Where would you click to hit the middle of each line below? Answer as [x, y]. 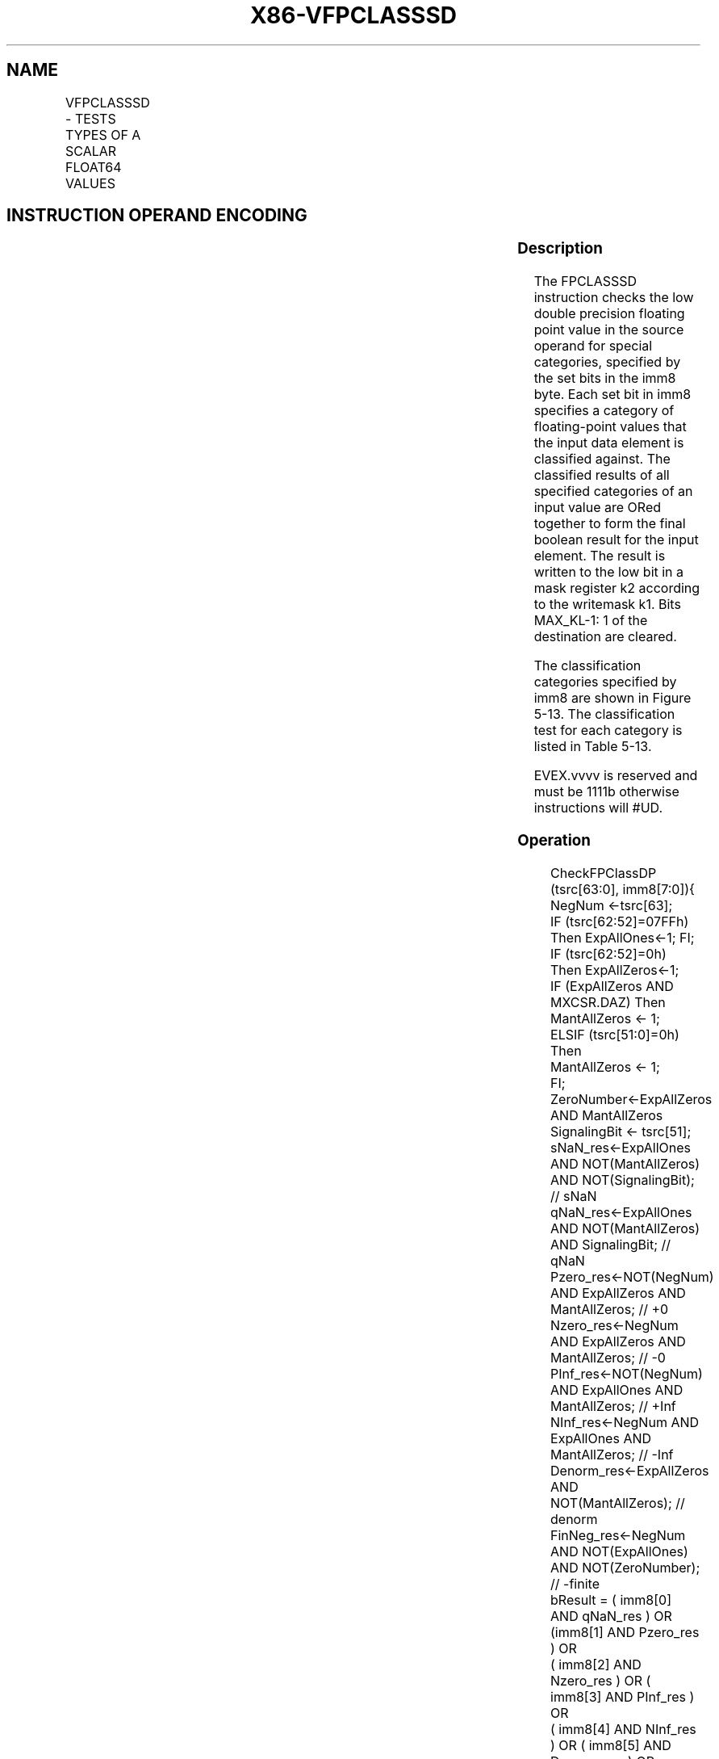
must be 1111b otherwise [606, 792]
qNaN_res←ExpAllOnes [621, 1212]
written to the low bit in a [609, 572]
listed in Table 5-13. [593, 747]
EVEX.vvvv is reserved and [616, 776]
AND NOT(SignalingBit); [623, 1180]
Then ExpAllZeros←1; [615, 970]
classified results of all [602, 475]
